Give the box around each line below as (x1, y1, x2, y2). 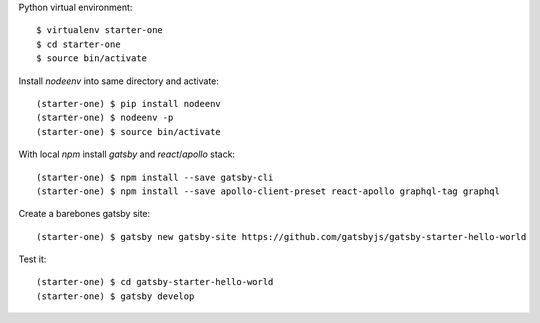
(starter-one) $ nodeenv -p (36, 112, 174, 124)
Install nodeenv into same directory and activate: (18, 75, 220, 87)
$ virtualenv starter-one (36, 25, 164, 36)
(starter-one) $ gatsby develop (36, 290, 195, 302)
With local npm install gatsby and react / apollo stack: (18, 148, 235, 160)
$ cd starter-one (36, 38, 121, 50)
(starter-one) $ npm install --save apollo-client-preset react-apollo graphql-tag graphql (36, 185, 500, 197)
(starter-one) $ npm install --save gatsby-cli (36, 171, 274, 183)
